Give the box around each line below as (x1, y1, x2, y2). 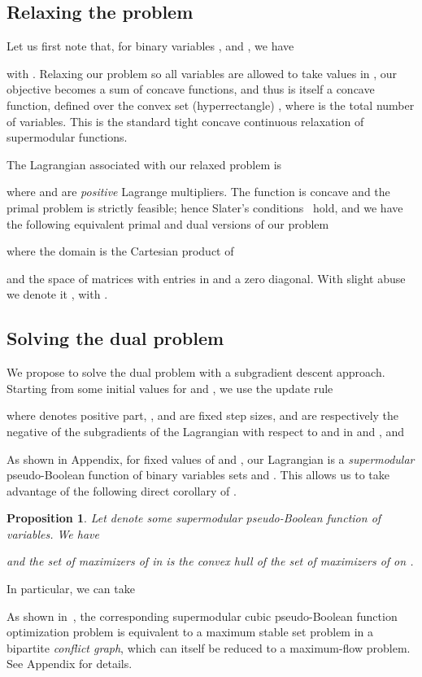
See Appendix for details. (7, 655, 133, 672)
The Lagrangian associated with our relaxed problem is (7, 155, 282, 173)
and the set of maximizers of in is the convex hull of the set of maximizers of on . (7, 553, 414, 570)
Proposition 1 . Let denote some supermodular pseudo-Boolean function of (7, 509, 381, 526)
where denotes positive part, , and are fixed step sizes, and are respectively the (7, 407, 399, 424)
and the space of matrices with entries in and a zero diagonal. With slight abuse (7, 269, 406, 286)
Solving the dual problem (7, 325, 224, 351)
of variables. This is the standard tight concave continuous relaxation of (7, 112, 364, 129)
